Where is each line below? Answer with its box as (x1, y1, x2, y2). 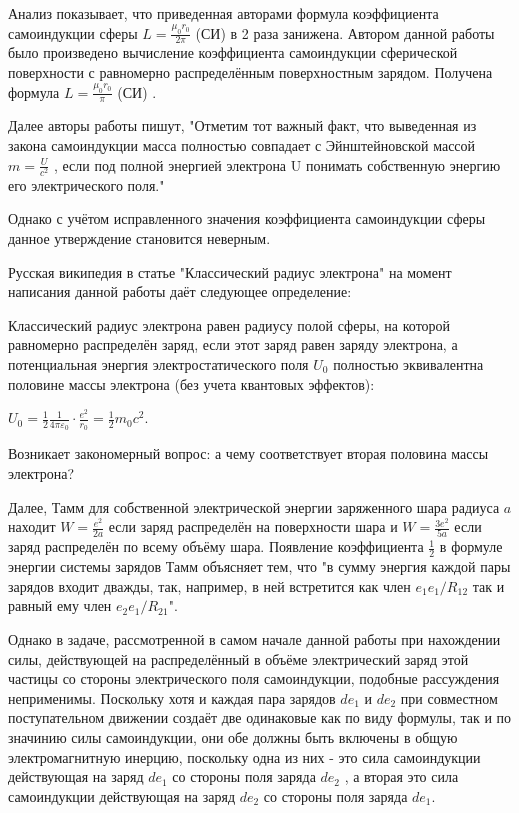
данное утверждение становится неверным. (8, 227, 271, 248)
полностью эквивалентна (333, 353, 484, 374)
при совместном (400, 687, 498, 708)
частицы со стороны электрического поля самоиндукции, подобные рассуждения (8, 668, 500, 689)
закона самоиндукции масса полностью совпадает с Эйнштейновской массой (8, 135, 476, 156)
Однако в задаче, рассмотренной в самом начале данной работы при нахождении (8, 629, 501, 650)
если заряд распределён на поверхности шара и (108, 516, 398, 537)
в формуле (439, 536, 503, 557)
